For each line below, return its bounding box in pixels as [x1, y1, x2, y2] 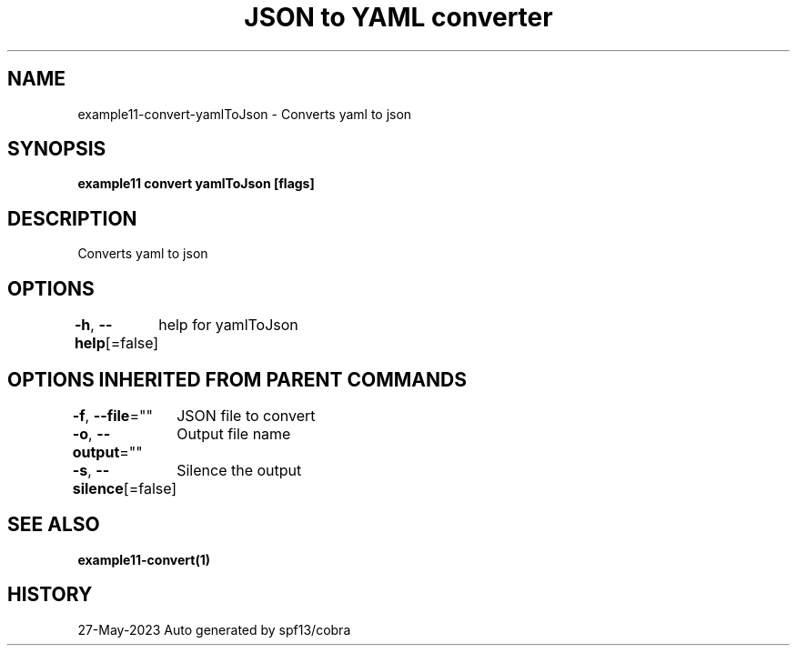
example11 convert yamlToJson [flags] [77, 176, 315, 192]
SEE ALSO [7, 513, 100, 537]
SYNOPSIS [7, 137, 106, 161]
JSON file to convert [177, 406, 316, 425]
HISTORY [7, 583, 93, 607]
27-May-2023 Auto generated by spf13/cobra [77, 621, 351, 638]
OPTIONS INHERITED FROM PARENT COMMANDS [7, 367, 467, 391]
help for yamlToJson [158, 316, 298, 335]
